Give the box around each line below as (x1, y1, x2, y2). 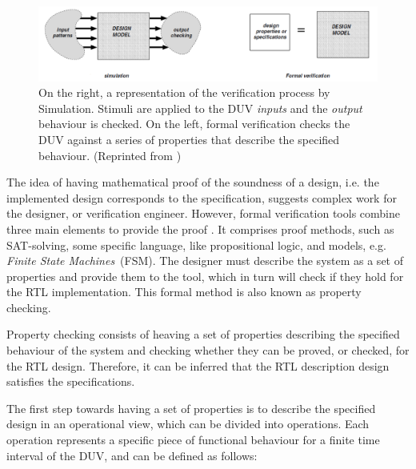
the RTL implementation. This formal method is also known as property (6, 283, 362, 300)
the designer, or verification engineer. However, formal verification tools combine (6, 205, 400, 222)
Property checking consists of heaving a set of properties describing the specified (6, 326, 400, 343)
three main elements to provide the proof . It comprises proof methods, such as (6, 220, 394, 237)
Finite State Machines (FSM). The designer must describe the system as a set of (6, 252, 403, 269)
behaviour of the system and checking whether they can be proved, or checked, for (6, 342, 410, 359)
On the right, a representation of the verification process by (38, 84, 330, 101)
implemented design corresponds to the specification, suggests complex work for (6, 189, 397, 206)
